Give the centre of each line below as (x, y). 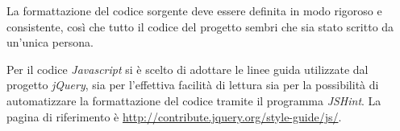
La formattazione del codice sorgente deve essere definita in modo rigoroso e (194, 10)
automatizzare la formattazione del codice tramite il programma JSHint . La (194, 100)
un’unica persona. (50, 42)
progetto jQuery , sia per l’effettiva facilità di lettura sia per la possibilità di (193, 85)
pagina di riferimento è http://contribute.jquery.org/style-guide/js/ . (174, 116)
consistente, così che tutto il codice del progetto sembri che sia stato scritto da (200, 26)
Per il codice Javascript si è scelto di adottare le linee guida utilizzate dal (187, 69)
